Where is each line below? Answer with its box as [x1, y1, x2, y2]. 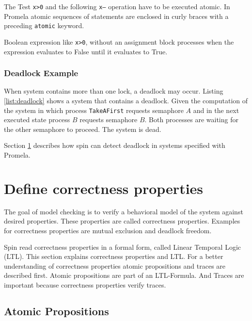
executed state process [4, 114, 70, 125]
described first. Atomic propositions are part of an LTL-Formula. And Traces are [4, 270, 244, 280]
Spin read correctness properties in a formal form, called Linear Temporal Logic [4, 241, 241, 252]
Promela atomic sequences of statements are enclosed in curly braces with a [4, 11, 229, 21]
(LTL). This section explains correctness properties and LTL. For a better [4, 251, 223, 261]
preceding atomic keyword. [4, 20, 84, 31]
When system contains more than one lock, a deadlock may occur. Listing [4, 86, 223, 96]
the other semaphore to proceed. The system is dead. [4, 124, 161, 134]
